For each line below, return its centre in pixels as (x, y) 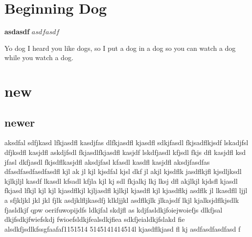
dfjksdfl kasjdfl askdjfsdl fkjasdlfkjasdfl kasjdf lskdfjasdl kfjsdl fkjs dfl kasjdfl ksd (125, 152)
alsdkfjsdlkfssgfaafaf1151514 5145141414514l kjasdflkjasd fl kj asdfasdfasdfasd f (123, 228)
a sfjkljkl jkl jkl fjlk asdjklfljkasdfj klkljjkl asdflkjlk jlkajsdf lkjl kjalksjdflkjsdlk (122, 200)
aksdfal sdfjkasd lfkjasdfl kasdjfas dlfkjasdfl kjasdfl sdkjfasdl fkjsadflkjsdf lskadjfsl (126, 142)
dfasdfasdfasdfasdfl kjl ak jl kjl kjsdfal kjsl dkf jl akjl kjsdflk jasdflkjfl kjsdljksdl (123, 171)
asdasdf (17, 32)
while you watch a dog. (39, 57)
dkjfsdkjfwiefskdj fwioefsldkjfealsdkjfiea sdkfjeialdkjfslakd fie (95, 219)
